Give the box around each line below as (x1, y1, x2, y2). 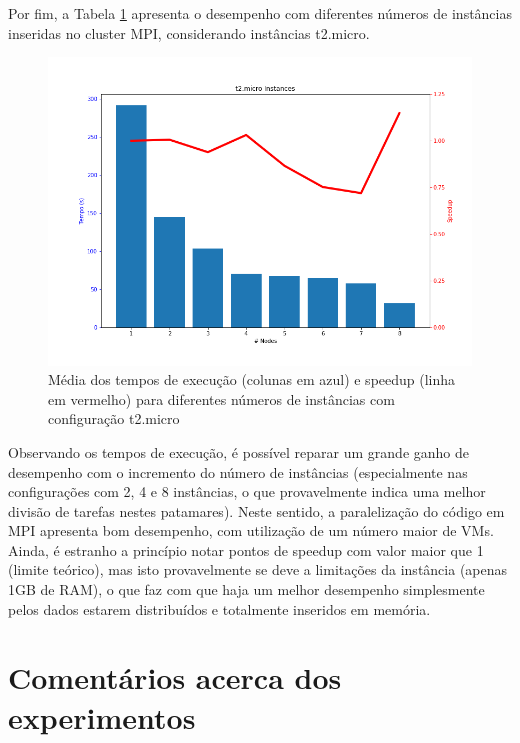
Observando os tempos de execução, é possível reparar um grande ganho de (8, 441, 469, 462)
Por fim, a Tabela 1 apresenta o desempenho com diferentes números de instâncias (8, 3, 512, 23)
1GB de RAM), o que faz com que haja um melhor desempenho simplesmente (8, 579, 485, 600)
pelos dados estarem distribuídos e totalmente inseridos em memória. (8, 598, 431, 619)
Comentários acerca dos (8, 657, 342, 698)
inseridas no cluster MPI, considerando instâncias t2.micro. (8, 22, 370, 43)
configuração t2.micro (48, 408, 180, 429)
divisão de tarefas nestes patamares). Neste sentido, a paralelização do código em (8, 500, 505, 521)
